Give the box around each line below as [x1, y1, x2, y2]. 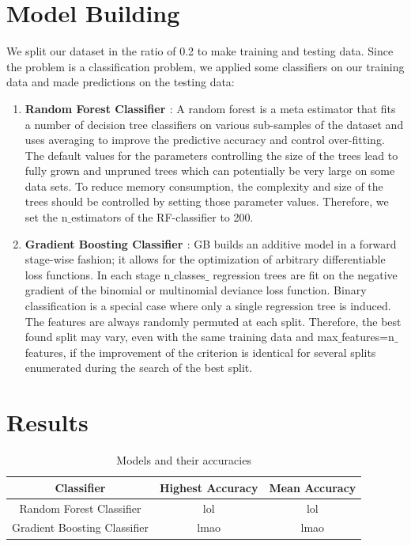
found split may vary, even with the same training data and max [25, 328, 338, 345]
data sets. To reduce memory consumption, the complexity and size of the [25, 177, 383, 194]
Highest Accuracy [159, 479, 258, 495]
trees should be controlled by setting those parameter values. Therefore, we [25, 193, 389, 210]
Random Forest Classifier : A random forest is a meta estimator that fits [25, 100, 396, 116]
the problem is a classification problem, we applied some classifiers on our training [6, 58, 405, 74]
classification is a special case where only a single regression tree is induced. [25, 298, 391, 314]
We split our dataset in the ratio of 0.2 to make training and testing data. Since [6, 43, 394, 59]
